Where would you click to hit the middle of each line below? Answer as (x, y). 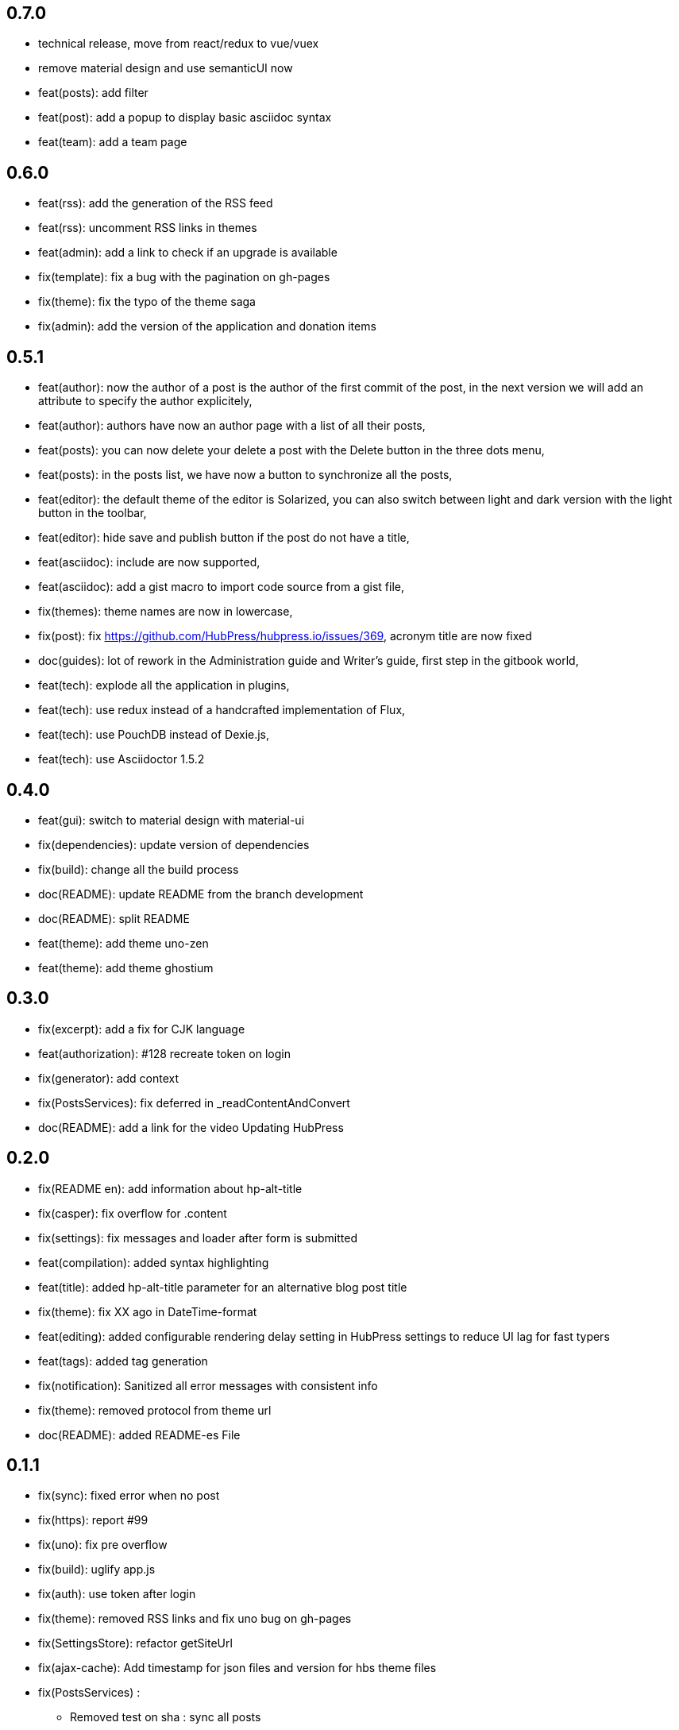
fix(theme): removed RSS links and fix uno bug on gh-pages (195, 1619)
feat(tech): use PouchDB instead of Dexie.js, (154, 735)
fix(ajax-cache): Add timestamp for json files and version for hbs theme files (237, 1668)
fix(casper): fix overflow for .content (133, 1213)
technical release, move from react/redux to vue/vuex (179, 44)
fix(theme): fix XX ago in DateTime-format (148, 1311)
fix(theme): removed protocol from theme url (155, 1410)
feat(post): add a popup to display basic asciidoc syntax (185, 118)
